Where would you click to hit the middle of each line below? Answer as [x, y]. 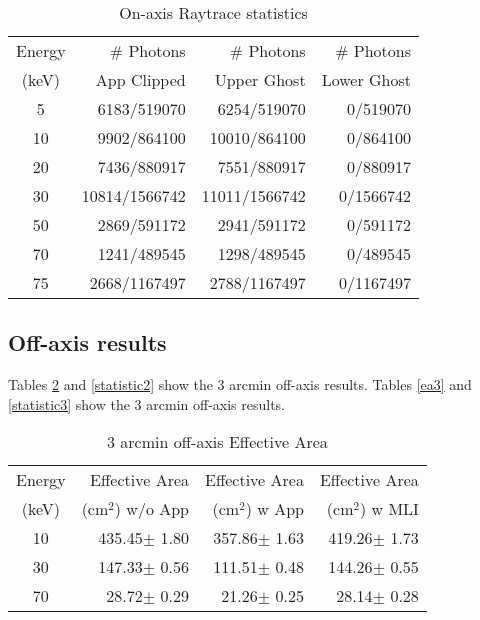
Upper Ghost [260, 79]
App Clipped [140, 79]
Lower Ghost [366, 79]
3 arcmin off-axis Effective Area [217, 442]
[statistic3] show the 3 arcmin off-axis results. [147, 403]
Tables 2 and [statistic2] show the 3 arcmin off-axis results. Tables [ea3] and [240, 384]
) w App [274, 509]
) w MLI [389, 509]
